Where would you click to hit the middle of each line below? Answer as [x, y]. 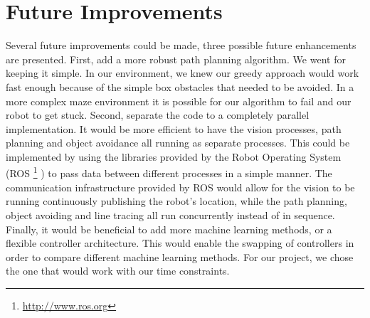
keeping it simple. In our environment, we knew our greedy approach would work [183, 73]
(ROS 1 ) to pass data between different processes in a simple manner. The [169, 172]
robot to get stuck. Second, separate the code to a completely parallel [158, 115]
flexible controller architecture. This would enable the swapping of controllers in [180, 243]
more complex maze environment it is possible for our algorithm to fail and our [179, 101]
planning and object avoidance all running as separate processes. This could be [178, 143]
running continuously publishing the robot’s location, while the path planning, [176, 201]
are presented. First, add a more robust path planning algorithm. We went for [176, 59]
